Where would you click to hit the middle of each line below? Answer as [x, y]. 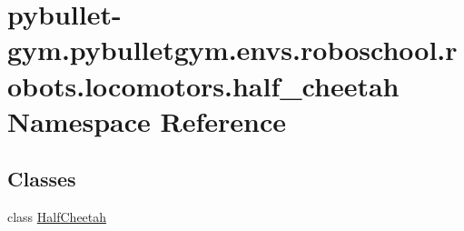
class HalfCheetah [57, 217]
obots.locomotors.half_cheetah [203, 85]
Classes [42, 179]
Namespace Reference [147, 121]
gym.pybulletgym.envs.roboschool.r [232, 50]
